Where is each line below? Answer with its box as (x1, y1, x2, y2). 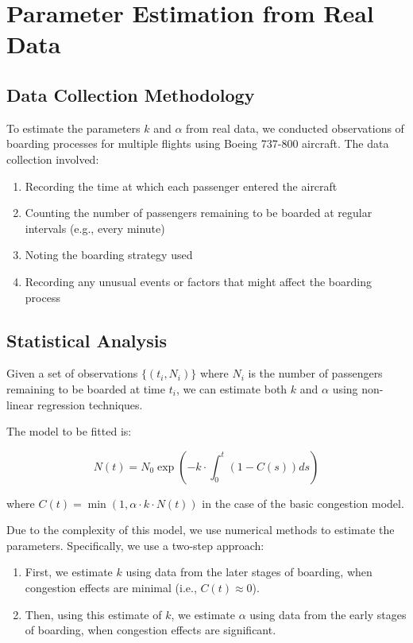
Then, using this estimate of (25, 606, 162, 622)
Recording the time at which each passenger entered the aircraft (25, 177, 338, 194)
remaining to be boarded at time (6, 380, 165, 397)
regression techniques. (37, 396, 143, 413)
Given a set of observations (6, 365, 138, 382)
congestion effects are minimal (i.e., (25, 579, 197, 596)
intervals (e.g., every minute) (25, 219, 165, 236)
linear (6, 396, 34, 413)
